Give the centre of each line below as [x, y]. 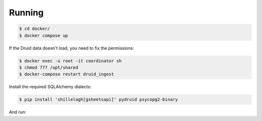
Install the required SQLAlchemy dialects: [50, 87]
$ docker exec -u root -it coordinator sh [70, 61]
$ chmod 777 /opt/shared [49, 67]
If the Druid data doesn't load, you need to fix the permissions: [72, 48]
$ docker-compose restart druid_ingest [66, 74]
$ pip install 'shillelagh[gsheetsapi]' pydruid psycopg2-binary [98, 100]
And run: [18, 112]
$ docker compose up [43, 35]
